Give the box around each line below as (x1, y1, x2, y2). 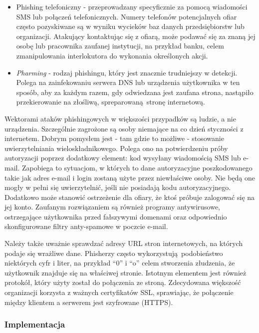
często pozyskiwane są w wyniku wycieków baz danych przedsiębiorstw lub (16, 21, 245, 31)
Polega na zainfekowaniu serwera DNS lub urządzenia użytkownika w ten (16, 77, 240, 87)
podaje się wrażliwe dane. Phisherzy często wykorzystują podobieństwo (4, 247, 223, 258)
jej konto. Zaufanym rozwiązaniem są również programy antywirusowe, (4, 201, 220, 212)
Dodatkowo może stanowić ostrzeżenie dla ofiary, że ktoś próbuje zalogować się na (4, 191, 255, 202)
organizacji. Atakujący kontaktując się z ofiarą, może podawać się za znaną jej (16, 30, 256, 41)
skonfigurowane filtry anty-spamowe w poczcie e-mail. (4, 221, 168, 231)
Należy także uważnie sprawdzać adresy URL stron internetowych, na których (4, 238, 243, 248)
